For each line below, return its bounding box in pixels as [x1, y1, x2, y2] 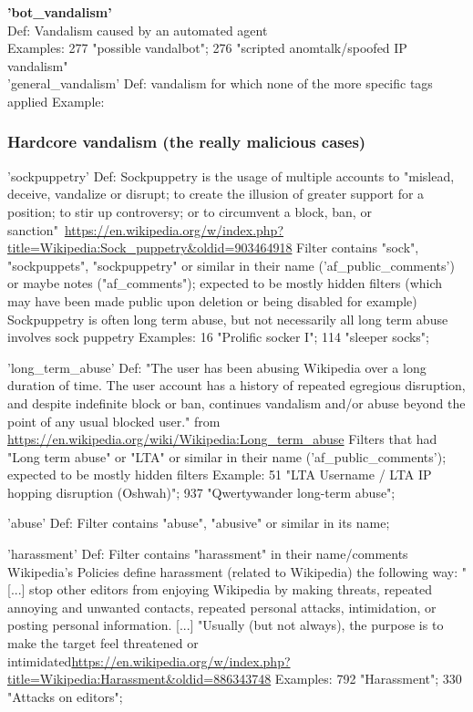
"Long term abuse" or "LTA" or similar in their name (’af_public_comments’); [7, 447, 447, 466]
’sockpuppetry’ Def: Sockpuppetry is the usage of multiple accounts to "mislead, [7, 166, 455, 185]
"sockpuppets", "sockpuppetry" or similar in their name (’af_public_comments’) [7, 255, 455, 274]
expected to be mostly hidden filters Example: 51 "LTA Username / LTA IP [7, 465, 432, 484]
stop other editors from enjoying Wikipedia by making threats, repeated [29, 580, 432, 599]
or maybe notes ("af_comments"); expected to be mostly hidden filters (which [7, 273, 443, 293]
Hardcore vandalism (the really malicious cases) [7, 130, 366, 153]
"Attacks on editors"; [7, 686, 123, 706]
